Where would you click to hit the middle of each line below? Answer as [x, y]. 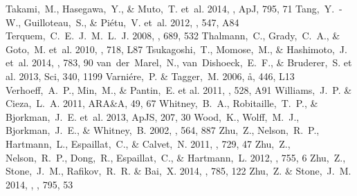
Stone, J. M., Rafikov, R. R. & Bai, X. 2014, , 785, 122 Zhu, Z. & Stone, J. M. [178, 171]
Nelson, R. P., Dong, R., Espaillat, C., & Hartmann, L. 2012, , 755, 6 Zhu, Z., [176, 157]
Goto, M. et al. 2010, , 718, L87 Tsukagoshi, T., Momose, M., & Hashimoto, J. [176, 49]
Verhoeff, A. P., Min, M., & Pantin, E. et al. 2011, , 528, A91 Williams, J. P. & [179, 89]
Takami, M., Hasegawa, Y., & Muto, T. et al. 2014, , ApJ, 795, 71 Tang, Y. [170, 8]
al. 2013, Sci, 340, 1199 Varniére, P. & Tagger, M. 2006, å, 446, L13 [150, 76]
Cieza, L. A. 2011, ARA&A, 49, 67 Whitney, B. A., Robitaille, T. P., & [162, 103]
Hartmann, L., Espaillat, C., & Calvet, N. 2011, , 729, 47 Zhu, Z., [148, 143]
